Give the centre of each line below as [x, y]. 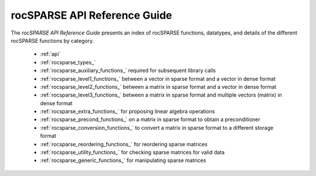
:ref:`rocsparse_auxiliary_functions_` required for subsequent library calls [128, 71]
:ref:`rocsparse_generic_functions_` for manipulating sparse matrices [123, 160]
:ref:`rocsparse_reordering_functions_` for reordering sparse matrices [124, 144]
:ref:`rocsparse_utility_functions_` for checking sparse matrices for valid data [132, 153]
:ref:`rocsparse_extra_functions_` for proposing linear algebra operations [128, 112]
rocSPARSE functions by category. [52, 40]
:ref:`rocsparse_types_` [68, 62]
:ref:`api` [50, 54]
